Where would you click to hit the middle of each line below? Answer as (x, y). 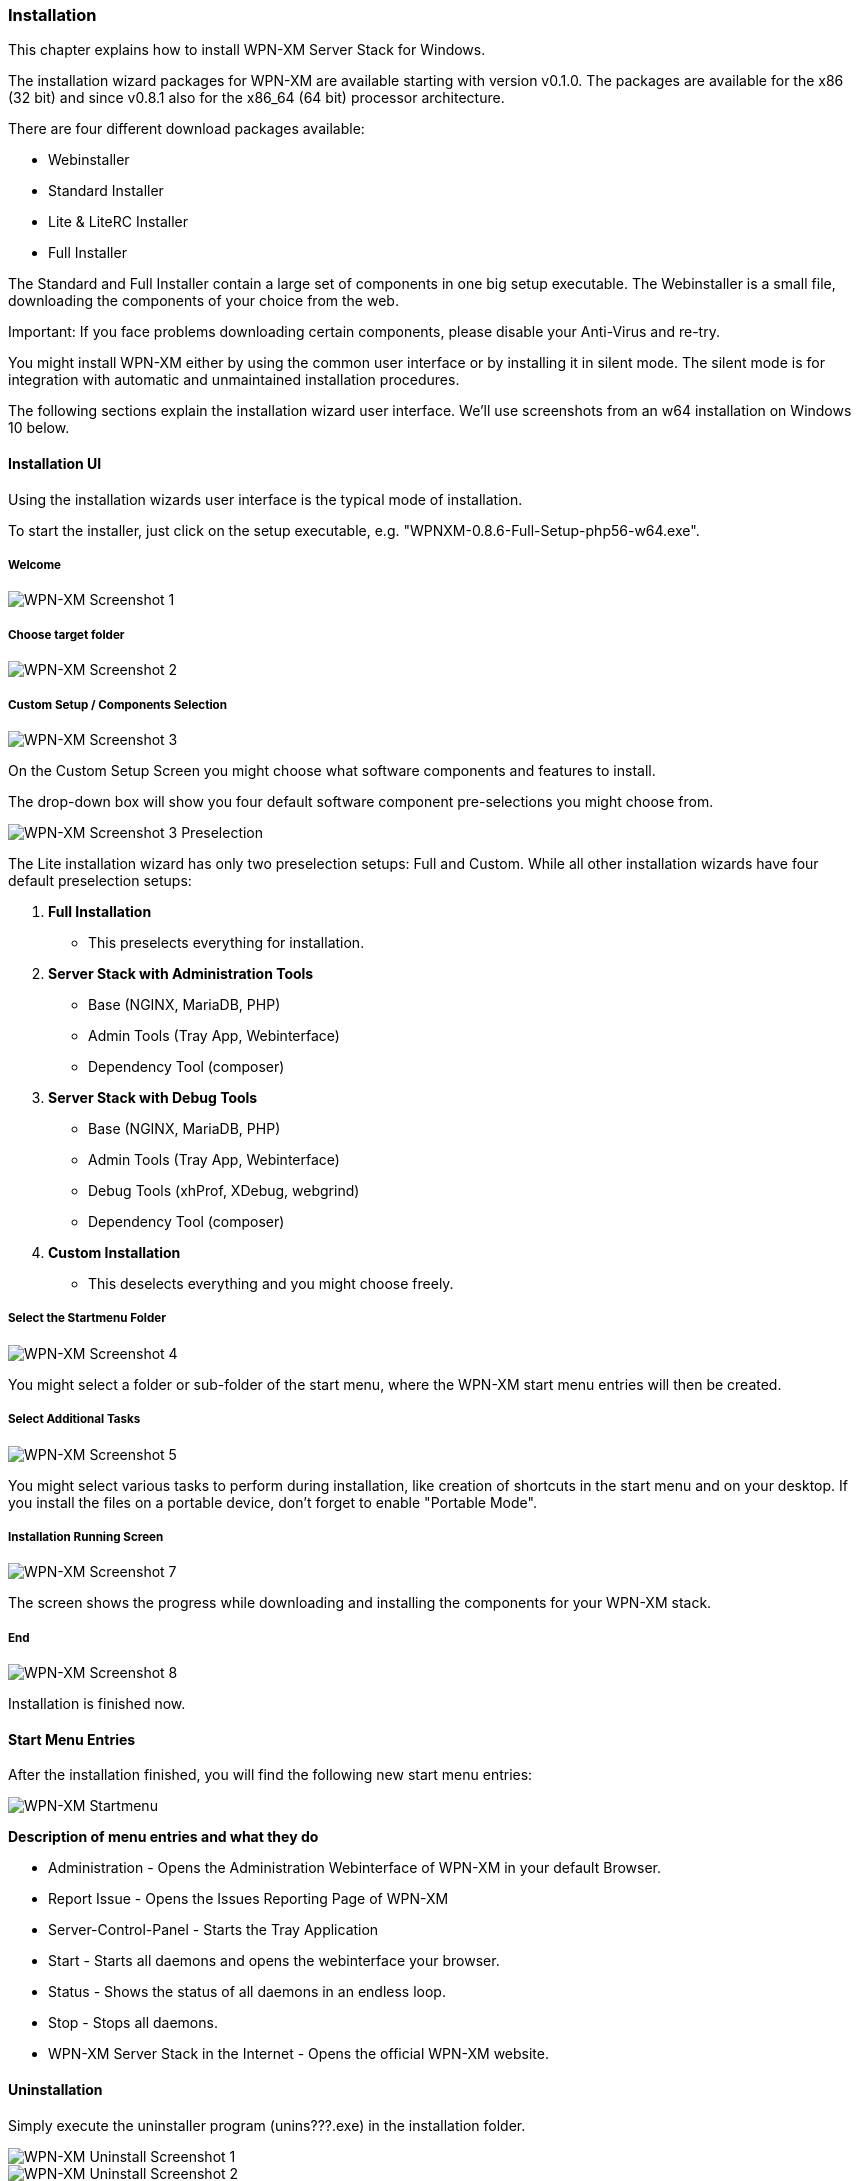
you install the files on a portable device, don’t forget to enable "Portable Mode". (272, 1502)
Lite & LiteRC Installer (118, 222)
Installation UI (55, 463)
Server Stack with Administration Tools (181, 973)
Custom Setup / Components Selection (117, 704)
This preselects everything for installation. (226, 942)
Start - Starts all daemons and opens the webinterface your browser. (274, 1961)
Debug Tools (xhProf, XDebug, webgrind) (224, 1190)
